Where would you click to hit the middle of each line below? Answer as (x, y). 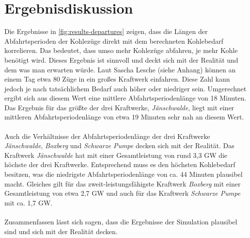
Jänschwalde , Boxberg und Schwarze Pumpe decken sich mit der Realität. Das (119, 145)
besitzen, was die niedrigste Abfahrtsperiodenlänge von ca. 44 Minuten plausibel (124, 174)
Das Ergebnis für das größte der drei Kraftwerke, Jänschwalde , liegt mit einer (119, 107)
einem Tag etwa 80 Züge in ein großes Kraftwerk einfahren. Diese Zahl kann (117, 79)
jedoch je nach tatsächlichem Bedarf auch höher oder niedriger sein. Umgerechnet (125, 88)
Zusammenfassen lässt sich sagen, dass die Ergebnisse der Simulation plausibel (121, 221)
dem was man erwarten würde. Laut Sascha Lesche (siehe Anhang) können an (120, 69)
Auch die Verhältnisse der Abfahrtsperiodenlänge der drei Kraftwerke (107, 136)
